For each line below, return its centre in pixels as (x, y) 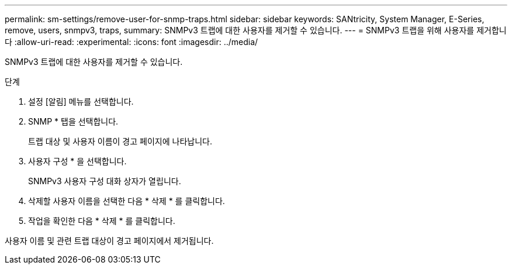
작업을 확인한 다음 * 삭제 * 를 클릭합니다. (102, 221)
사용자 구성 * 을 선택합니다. (77, 161)
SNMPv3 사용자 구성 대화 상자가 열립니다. (105, 181)
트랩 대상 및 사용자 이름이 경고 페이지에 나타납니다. (120, 141)
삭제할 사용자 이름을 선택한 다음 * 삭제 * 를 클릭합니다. (127, 201)
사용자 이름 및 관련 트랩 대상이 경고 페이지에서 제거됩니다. (109, 241)
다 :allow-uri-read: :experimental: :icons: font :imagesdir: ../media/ (132, 42)
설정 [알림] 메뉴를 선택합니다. (81, 101)
